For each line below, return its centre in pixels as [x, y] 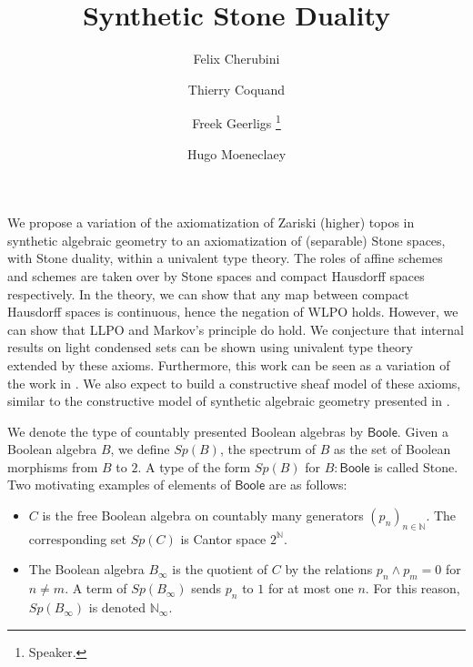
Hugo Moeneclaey [236, 153]
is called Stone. [416, 466]
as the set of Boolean [392, 449]
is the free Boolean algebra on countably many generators [203, 515]
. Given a [423, 431]
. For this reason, [413, 588]
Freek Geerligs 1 [236, 121]
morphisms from [53, 466]
